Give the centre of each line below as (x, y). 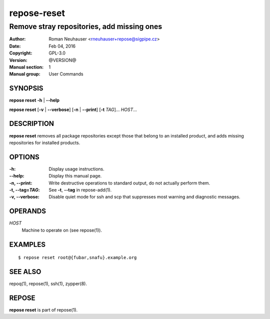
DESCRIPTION (32, 124)
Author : (17, 39)
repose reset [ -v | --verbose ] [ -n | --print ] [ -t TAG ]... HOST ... (73, 109)
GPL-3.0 (57, 53)
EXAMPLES (27, 244)
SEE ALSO (25, 272)
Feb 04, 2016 (62, 46)
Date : (15, 46)
